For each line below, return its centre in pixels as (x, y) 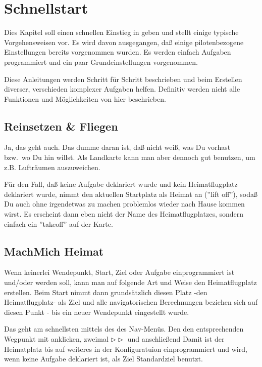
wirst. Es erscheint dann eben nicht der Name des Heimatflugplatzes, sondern (124, 214)
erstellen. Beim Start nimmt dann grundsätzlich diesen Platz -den (106, 292)
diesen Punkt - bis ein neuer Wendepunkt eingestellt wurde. (97, 312)
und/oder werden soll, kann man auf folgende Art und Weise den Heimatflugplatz (130, 282)
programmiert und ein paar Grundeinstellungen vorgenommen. (101, 62)
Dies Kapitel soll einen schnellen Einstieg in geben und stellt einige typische (121, 32)
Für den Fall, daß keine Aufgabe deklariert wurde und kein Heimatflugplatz (121, 184)
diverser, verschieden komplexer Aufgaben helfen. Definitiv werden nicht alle (122, 89)
